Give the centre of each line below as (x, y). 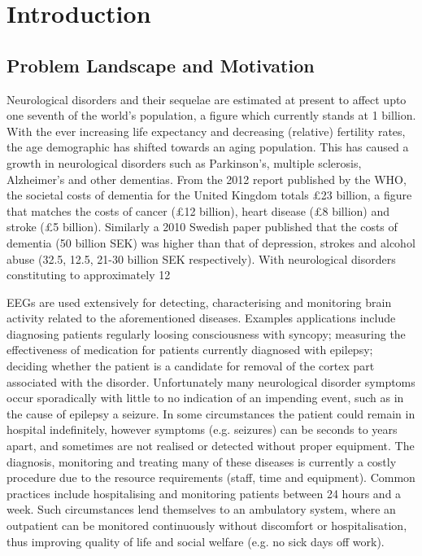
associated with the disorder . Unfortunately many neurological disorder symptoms (211, 381)
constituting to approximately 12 (89, 275)
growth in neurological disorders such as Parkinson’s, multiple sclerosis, (184, 162)
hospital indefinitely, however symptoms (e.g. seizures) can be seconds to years (202, 429)
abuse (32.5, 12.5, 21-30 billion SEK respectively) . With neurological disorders (201, 258)
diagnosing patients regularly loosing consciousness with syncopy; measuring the (206, 333)
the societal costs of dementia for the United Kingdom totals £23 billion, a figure (209, 195)
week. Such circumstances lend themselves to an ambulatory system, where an (201, 509)
